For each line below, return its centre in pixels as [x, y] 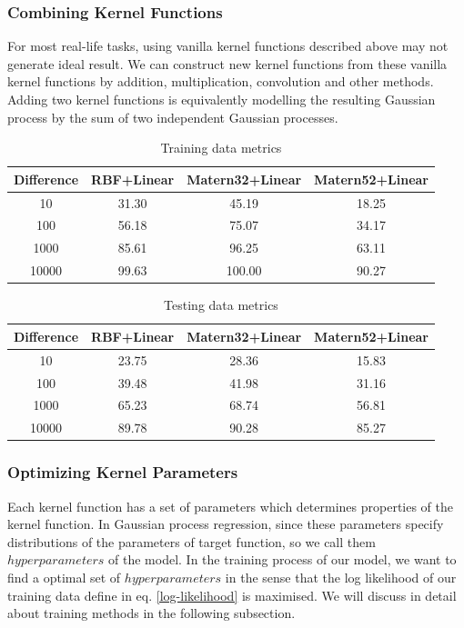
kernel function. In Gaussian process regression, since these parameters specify [226, 524]
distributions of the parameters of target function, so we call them [192, 541]
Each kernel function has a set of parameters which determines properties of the [231, 506]
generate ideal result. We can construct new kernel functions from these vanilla [227, 63]
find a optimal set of [64, 577]
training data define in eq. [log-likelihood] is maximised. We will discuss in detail [232, 595]
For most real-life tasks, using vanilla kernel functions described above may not [228, 46]
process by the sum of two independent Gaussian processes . [173, 117]
